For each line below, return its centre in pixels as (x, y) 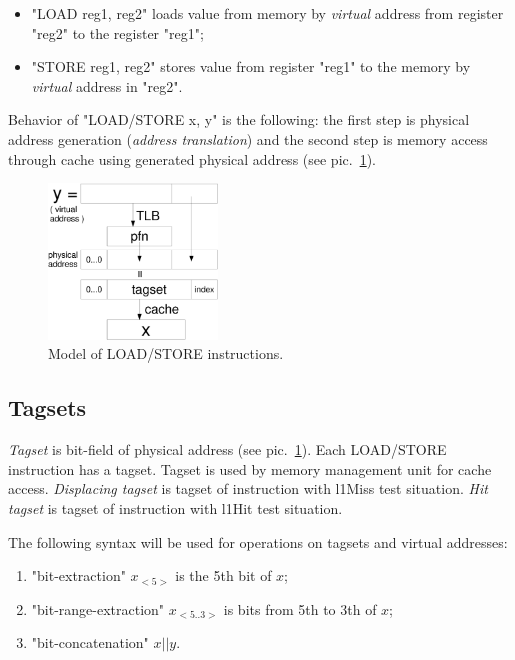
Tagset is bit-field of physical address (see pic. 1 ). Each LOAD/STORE (227, 449)
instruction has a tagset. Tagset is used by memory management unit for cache (250, 468)
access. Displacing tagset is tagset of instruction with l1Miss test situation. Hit (248, 488)
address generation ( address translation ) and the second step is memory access (248, 138)
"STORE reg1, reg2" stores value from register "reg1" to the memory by (251, 66)
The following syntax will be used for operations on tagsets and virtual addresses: (258, 541)
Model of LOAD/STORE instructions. (166, 353)
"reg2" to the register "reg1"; (117, 32)
